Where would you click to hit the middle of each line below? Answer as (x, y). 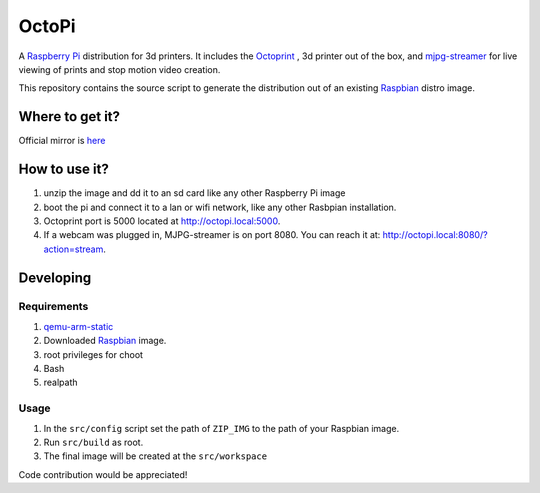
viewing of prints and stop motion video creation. (119, 69)
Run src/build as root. (93, 442)
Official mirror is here (62, 141)
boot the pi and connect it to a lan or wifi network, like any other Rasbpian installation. (220, 207)
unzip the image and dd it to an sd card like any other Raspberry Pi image (194, 193)
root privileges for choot (93, 354)
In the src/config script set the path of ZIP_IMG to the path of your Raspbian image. (221, 428)
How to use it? (63, 169)
